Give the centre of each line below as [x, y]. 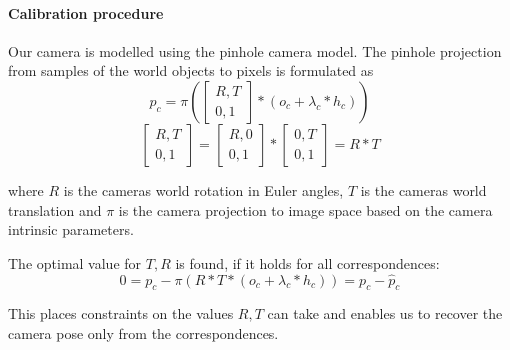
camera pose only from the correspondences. [143, 332]
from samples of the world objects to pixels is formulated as [191, 70]
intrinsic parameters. [71, 229]
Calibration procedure [86, 12]
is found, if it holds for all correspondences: [307, 262]
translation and [55, 209]
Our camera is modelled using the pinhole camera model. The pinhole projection [255, 50]
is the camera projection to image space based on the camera [305, 209]
